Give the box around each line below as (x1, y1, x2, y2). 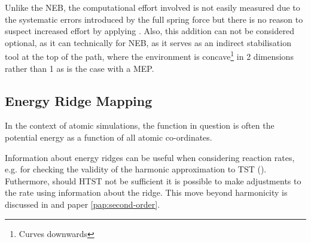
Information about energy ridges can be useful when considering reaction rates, (5, 151, 295, 163)
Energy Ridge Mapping (5, 91, 153, 110)
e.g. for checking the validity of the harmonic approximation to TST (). (5, 163, 267, 175)
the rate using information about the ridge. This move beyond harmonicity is (5, 186, 288, 199)
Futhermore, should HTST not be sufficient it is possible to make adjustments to (5, 174, 301, 187)
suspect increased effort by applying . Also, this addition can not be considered (5, 25, 294, 37)
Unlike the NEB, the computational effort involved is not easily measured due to (5, 1, 300, 13)
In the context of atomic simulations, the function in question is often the (5, 119, 275, 132)
